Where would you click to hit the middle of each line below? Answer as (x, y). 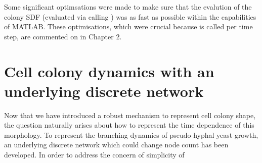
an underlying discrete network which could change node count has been (116, 145)
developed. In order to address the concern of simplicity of (94, 155)
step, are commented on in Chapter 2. (63, 36)
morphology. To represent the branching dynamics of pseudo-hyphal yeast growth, (131, 134)
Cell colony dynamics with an (109, 71)
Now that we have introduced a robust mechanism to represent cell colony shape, (130, 115)
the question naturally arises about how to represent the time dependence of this (129, 125)
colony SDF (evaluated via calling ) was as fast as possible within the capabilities (130, 16)
